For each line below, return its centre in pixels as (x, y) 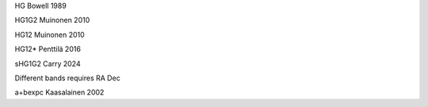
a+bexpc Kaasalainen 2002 (59, 92)
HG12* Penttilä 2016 (48, 49)
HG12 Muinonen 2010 (50, 35)
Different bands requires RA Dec (67, 78)
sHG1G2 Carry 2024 (48, 64)
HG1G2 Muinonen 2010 (52, 20)
